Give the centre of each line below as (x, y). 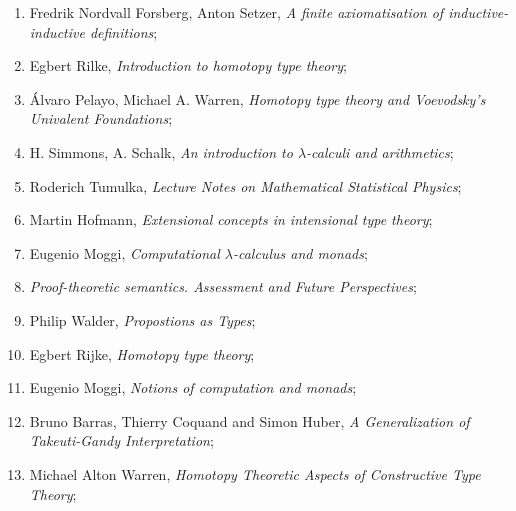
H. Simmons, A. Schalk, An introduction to (161, 151)
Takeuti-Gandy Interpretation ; (121, 440)
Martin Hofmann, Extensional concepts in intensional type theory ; (231, 219)
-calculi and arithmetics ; (380, 151)
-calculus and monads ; (300, 252)
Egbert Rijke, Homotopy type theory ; (142, 353)
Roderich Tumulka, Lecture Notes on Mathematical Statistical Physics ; (245, 185)
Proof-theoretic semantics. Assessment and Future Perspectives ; (223, 286)
